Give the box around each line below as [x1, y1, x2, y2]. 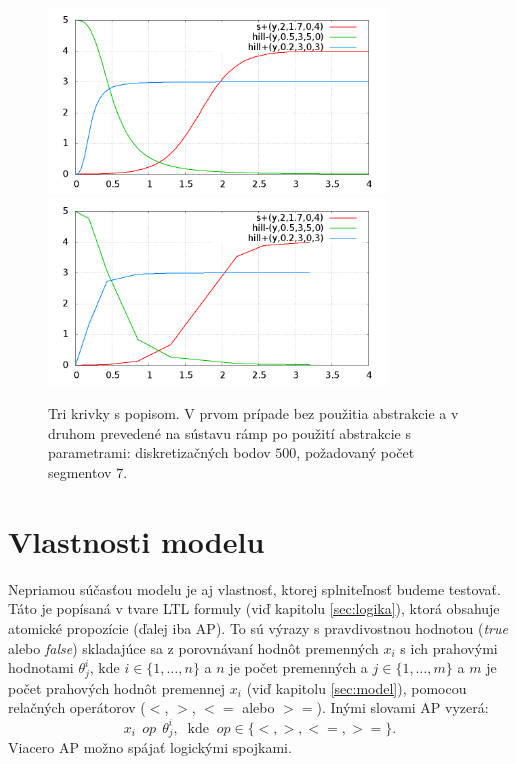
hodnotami [8, 657, 74, 678]
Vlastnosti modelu [8, 520, 265, 561]
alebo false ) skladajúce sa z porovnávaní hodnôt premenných [8, 637, 379, 658]
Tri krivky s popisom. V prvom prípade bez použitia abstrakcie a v [48, 403, 459, 424]
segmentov [48, 462, 112, 483]
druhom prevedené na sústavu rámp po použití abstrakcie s [48, 422, 411, 443]
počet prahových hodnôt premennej [8, 677, 226, 698]
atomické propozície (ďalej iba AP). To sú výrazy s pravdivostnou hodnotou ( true [8, 617, 508, 638]
